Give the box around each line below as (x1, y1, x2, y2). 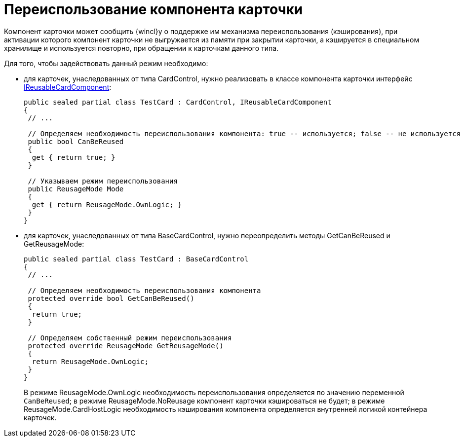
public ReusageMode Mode (28, 184, 124, 193)
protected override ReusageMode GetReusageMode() (28, 341, 224, 350)
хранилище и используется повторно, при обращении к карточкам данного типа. (4, 43, 279, 52)
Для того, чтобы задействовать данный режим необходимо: (4, 59, 208, 68)
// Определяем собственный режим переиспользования (28, 333, 232, 342)
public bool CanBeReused (28, 137, 124, 146)
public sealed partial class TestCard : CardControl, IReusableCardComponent (24, 98, 332, 106)
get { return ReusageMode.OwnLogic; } (32, 200, 182, 209)
